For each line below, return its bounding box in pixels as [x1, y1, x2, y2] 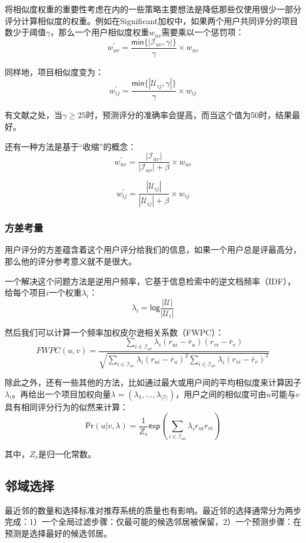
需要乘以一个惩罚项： [161, 26, 244, 38]
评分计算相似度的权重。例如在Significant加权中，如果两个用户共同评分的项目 [5, 14, 298, 26]
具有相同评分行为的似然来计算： [5, 400, 128, 413]
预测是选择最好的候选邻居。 [5, 527, 112, 539]
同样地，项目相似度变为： [5, 65, 104, 78]
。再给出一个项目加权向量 [12, 387, 111, 400]
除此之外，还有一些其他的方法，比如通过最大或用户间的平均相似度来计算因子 [5, 376, 301, 388]
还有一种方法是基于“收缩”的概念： [5, 140, 137, 152]
